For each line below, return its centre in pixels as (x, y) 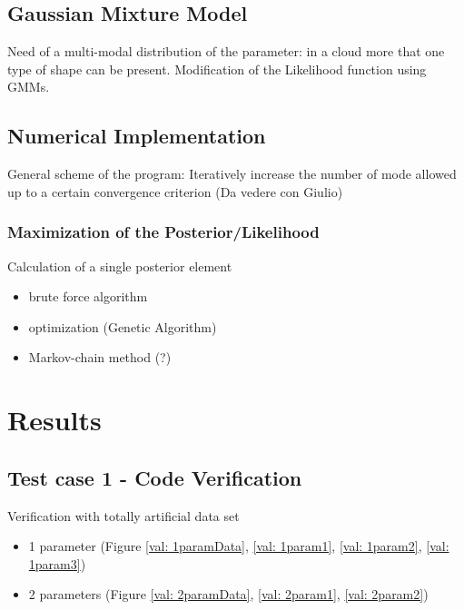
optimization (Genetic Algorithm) (123, 326)
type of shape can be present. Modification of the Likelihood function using (217, 69)
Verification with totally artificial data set (123, 515)
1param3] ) (57, 563)
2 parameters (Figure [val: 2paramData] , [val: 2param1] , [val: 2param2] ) (228, 594)
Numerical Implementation (137, 136)
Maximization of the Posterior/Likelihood (163, 232)
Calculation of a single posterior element (120, 266)
